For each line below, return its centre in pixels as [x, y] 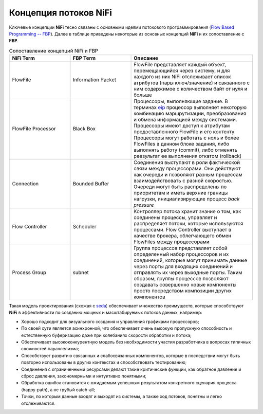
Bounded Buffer [91, 184]
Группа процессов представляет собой [180, 248]
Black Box [84, 129]
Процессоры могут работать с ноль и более [187, 138]
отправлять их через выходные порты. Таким [188, 272]
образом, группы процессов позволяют [181, 279]
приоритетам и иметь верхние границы [181, 193]
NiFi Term [23, 58]
